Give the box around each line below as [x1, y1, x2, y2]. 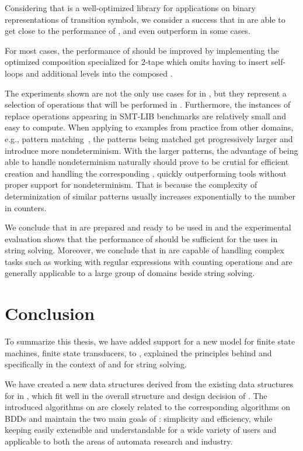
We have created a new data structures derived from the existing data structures [5, 377, 294, 390]
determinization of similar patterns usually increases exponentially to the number [5, 190, 295, 202]
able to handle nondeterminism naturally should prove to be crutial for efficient [5, 156, 289, 168]
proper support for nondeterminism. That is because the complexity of [5, 178, 257, 191]
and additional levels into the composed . [26, 67, 173, 79]
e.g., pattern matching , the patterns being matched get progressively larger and [5, 132, 293, 144]
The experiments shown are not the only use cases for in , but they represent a [5, 87, 287, 99]
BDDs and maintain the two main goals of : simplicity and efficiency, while [5, 412, 273, 424]
